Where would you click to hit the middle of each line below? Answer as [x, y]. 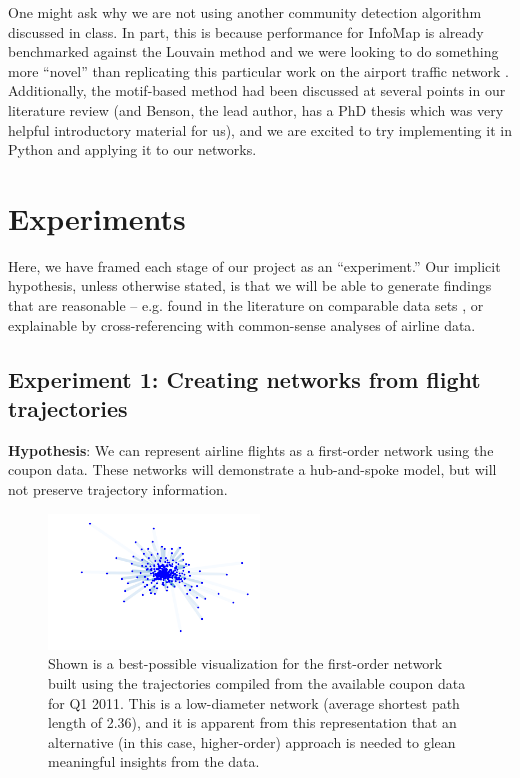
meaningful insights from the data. [154, 761]
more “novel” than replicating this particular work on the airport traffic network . [258, 70]
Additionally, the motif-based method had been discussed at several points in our [257, 90]
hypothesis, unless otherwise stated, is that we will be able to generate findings [250, 285]
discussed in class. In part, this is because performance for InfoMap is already [246, 31]
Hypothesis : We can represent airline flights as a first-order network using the [251, 449]
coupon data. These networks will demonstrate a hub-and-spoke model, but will [252, 469]
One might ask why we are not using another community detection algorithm [245, 12]
